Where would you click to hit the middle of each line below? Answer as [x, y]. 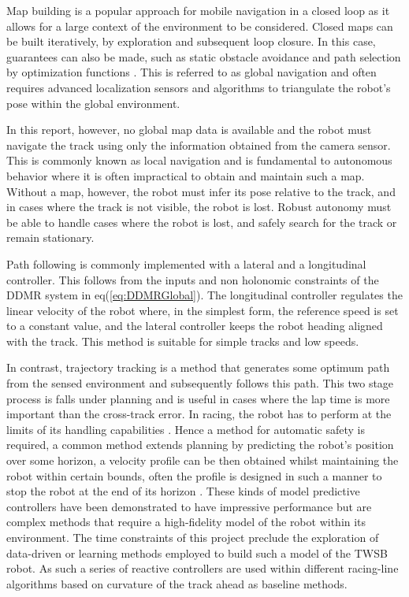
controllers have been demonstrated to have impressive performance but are [189, 506]
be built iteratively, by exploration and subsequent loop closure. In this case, [191, 41]
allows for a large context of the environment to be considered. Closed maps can [200, 26]
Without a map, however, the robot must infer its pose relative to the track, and [201, 191]
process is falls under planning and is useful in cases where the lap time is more [198, 398]
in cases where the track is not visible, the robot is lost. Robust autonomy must [199, 207]
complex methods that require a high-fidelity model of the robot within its [186, 522]
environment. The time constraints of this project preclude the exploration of [193, 537]
